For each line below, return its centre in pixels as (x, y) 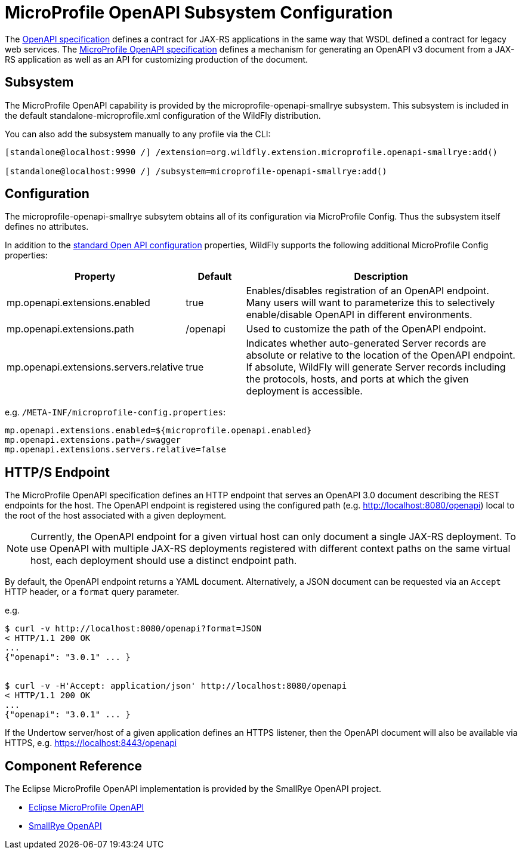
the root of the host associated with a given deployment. (116, 516)
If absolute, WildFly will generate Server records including (376, 367)
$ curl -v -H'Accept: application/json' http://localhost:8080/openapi (176, 686)
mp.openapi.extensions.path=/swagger (93, 440)
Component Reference (73, 766)
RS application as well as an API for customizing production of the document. (157, 59)
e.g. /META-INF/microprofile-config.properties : (115, 412)
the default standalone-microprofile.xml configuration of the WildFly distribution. (163, 115)
